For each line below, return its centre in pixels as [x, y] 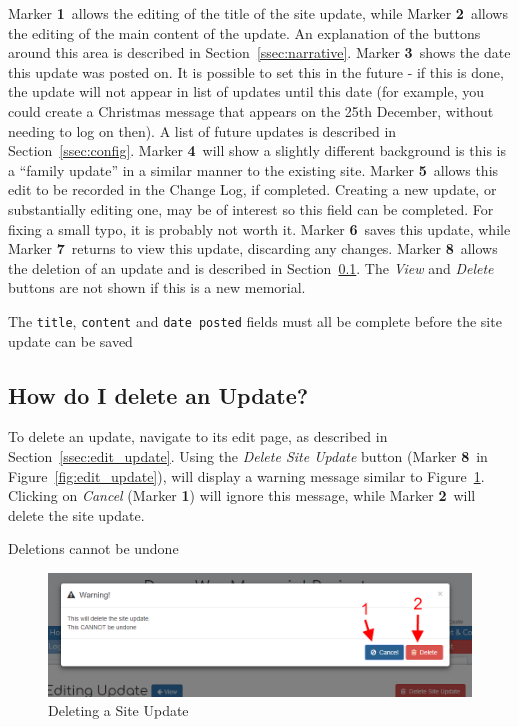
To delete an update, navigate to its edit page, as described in [198, 436]
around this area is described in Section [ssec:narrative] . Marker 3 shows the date [259, 52]
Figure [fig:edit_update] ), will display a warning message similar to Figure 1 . [246, 475]
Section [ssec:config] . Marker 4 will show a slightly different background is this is [257, 150]
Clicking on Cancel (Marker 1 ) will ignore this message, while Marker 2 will [242, 495]
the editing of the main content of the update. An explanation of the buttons [244, 32]
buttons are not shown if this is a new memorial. [157, 287]
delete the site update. [76, 514]
